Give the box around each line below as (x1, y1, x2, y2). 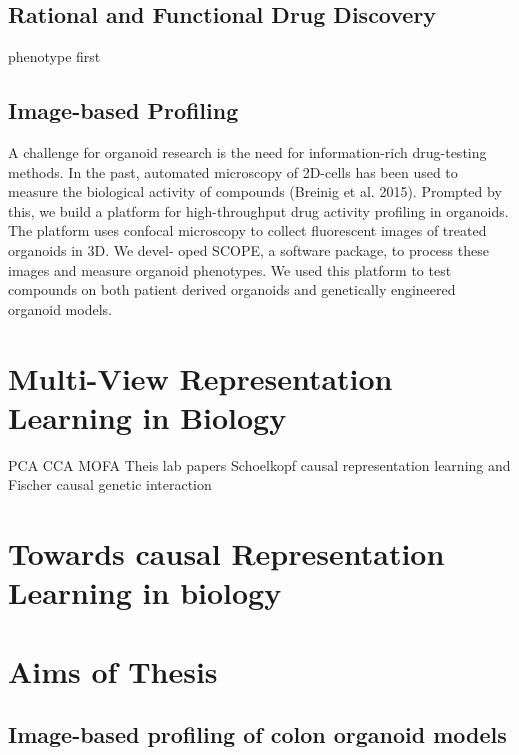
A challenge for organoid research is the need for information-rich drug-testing (8, 142, 487, 162)
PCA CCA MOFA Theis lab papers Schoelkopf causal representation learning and (8, 454, 511, 475)
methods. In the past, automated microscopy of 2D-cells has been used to (8, 161, 458, 182)
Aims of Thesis (8, 650, 218, 691)
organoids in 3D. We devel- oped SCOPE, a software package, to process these (8, 239, 489, 260)
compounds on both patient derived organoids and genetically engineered (8, 279, 456, 300)
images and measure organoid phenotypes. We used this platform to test (8, 259, 452, 280)
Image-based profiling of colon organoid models (8, 719, 507, 750)
